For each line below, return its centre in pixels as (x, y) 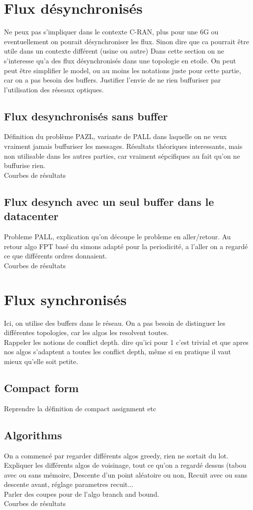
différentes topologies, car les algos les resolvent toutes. (86, 332)
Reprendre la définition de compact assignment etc (80, 408)
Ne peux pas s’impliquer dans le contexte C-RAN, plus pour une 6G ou (111, 32)
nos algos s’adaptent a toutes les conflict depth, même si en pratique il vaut (117, 352)
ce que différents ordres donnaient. (56, 256)
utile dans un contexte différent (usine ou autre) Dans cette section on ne (114, 51)
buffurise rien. (25, 165)
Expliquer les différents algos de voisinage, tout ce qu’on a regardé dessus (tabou (125, 465)
